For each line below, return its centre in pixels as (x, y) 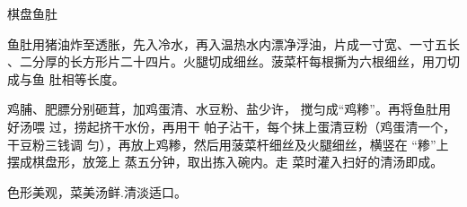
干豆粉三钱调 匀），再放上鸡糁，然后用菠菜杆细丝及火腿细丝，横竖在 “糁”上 (228, 144)
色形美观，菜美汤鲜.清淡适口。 (97, 191)
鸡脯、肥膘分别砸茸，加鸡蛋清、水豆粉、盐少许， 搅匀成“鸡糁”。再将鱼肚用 (229, 109)
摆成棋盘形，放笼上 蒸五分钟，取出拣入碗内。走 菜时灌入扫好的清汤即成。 (225, 162)
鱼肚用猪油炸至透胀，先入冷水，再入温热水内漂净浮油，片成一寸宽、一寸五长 (233, 43)
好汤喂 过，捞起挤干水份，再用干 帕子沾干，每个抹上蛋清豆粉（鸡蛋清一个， (232, 126)
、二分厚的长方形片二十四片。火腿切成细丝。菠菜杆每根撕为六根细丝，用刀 (227, 61)
